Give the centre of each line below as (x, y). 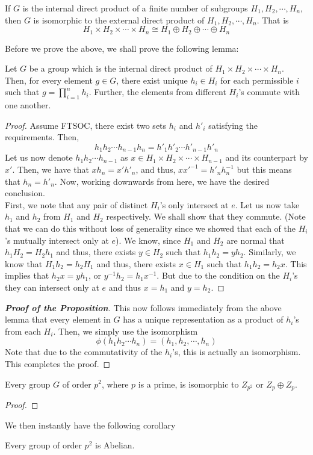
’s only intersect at (194, 204)
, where (115, 384)
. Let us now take (267, 204)
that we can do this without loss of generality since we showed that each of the (150, 228)
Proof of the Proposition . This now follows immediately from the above (143, 307)
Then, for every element (49, 80)
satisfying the (233, 125)
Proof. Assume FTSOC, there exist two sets (86, 125)
